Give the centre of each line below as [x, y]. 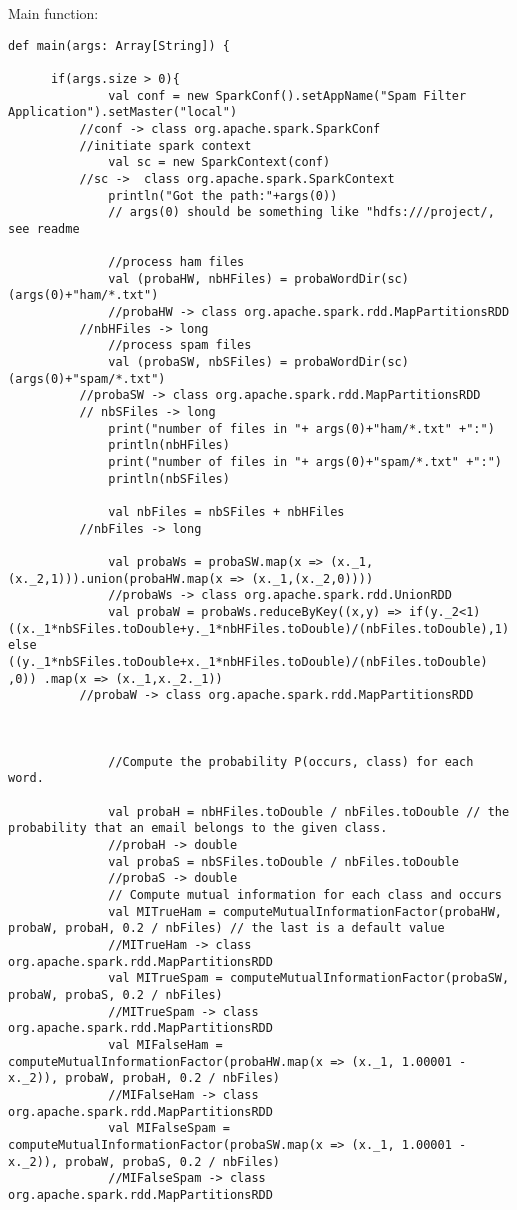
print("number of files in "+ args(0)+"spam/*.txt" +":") [305, 462]
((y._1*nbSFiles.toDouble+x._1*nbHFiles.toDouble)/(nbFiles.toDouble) [248, 661]
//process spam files [180, 345]
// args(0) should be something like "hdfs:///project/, [301, 212]
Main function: [53, 13]
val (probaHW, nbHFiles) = [198, 278]
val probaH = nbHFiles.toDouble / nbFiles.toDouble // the [309, 811]
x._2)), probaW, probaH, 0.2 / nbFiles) [144, 1078]
